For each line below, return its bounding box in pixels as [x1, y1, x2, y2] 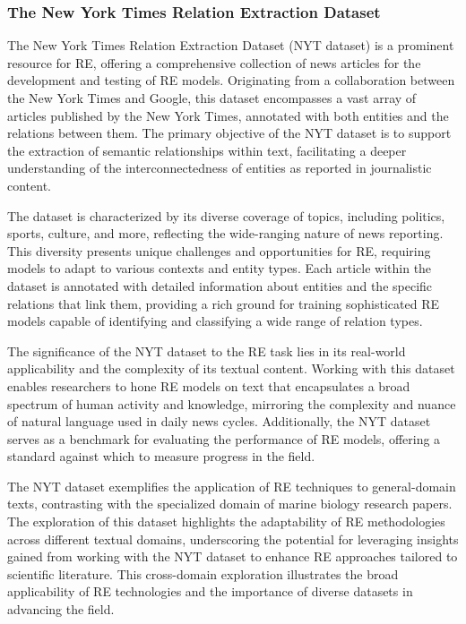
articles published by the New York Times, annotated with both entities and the [7, 106, 449, 124]
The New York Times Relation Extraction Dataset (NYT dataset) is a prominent [7, 36, 454, 55]
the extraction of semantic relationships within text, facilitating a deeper [7, 141, 407, 159]
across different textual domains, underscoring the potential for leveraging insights [7, 529, 459, 548]
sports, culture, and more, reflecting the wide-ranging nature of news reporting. [7, 224, 444, 243]
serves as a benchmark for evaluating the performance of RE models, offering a [7, 429, 441, 448]
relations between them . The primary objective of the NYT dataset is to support [7, 124, 452, 142]
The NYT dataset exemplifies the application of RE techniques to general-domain [7, 476, 456, 495]
